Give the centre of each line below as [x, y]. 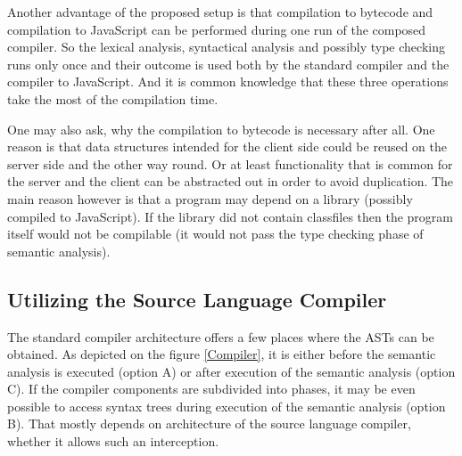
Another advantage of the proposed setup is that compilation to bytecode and [220, 12]
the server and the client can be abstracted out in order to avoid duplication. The [231, 181]
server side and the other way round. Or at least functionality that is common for [230, 163]
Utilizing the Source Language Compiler [197, 299]
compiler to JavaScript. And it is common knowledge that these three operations [228, 81]
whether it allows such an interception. [113, 441]
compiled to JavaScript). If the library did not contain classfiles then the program [230, 216]
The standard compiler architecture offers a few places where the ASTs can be [221, 336]
